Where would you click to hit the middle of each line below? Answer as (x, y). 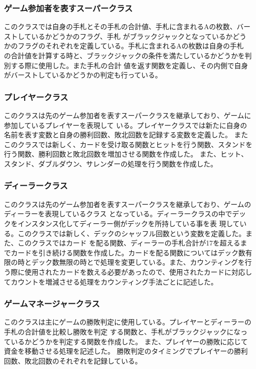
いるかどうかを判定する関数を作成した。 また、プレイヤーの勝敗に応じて (129, 341)
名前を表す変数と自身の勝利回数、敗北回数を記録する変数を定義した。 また (126, 135)
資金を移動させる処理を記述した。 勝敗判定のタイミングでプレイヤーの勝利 (126, 351)
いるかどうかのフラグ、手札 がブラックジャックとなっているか (132, 36)
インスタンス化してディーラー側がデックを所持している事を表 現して (128, 223)
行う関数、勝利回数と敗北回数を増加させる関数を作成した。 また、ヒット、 (126, 154)
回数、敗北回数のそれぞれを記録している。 (73, 360)
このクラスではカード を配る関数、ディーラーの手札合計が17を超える (129, 243)
